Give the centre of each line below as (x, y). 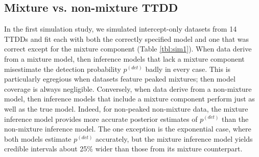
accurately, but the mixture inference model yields (174, 138)
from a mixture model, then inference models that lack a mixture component (124, 58)
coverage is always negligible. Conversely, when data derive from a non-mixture (128, 88)
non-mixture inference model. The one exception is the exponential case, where (128, 129)
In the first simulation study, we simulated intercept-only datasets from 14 (121, 29)
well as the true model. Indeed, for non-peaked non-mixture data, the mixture (126, 108)
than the (235, 119)
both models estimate (38, 138)
